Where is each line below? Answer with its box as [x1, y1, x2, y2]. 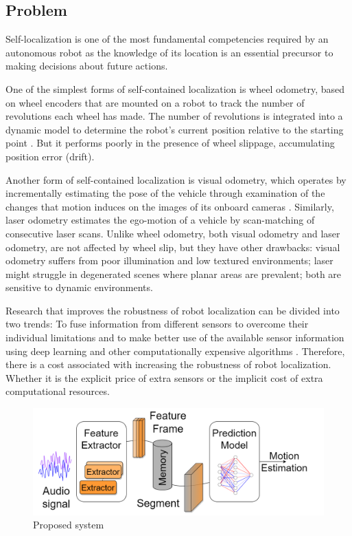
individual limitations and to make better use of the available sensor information [5, 330, 344, 345]
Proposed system [33, 517, 104, 532]
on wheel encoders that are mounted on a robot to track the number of [5, 95, 305, 109]
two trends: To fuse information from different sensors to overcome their [5, 317, 309, 331]
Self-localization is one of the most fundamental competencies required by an [5, 32, 329, 46]
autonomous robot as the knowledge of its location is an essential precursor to [5, 45, 333, 59]
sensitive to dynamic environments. [5, 280, 153, 294]
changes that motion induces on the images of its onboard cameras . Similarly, [5, 199, 334, 213]
